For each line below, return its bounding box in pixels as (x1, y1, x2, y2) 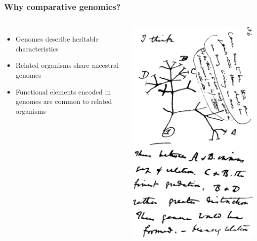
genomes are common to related (15, 96, 112, 106)
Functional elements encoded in (15, 86, 111, 96)
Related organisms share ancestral (15, 60, 119, 70)
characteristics (15, 43, 59, 53)
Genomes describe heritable (15, 34, 99, 44)
